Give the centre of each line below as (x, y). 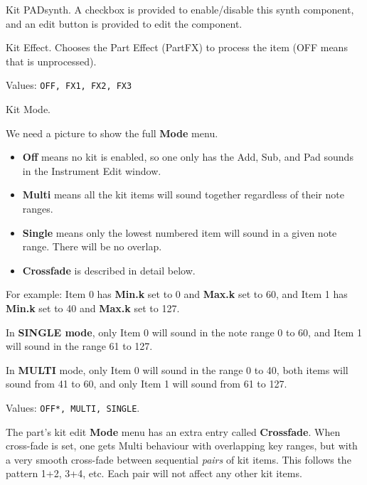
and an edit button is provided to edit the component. (124, 23)
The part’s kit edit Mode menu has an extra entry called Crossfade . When (173, 431)
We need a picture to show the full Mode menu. (112, 133)
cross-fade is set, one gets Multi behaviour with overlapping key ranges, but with (182, 446)
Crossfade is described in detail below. (109, 270)
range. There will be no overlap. (92, 246)
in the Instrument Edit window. (92, 170)
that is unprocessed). (51, 61)
